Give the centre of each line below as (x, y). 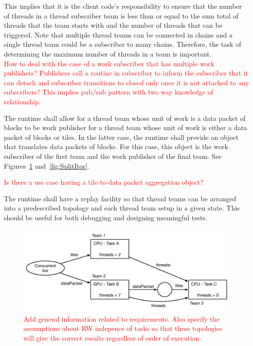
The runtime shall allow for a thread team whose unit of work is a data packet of (125, 118)
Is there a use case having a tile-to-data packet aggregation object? (104, 182)
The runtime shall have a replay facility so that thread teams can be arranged (120, 198)
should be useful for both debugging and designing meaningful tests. (106, 217)
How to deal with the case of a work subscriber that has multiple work (109, 63)
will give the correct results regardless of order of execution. (112, 338)
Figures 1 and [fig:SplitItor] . (47, 165)
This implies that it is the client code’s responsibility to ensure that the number (123, 6)
